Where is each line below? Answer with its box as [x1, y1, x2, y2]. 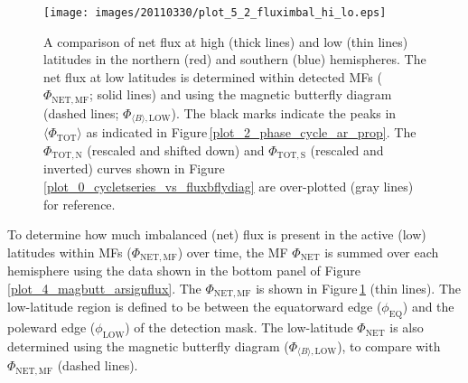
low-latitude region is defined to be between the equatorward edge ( [7, 297, 382, 316]
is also [389, 318, 424, 337]
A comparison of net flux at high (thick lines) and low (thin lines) [43, 32, 408, 51]
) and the [402, 297, 454, 316]
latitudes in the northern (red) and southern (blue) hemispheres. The [43, 50, 426, 69]
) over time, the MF [177, 242, 288, 261]
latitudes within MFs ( [7, 242, 132, 261]
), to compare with [337, 336, 441, 355]
